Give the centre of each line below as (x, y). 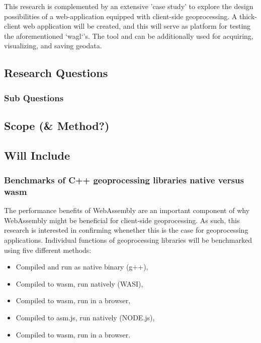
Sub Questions (34, 97)
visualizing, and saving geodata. (53, 46)
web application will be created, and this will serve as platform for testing (137, 26)
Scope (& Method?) (57, 125)
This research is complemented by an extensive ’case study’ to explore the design (129, 6)
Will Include (37, 155)
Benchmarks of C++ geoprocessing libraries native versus (124, 180)
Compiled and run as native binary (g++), (82, 267)
